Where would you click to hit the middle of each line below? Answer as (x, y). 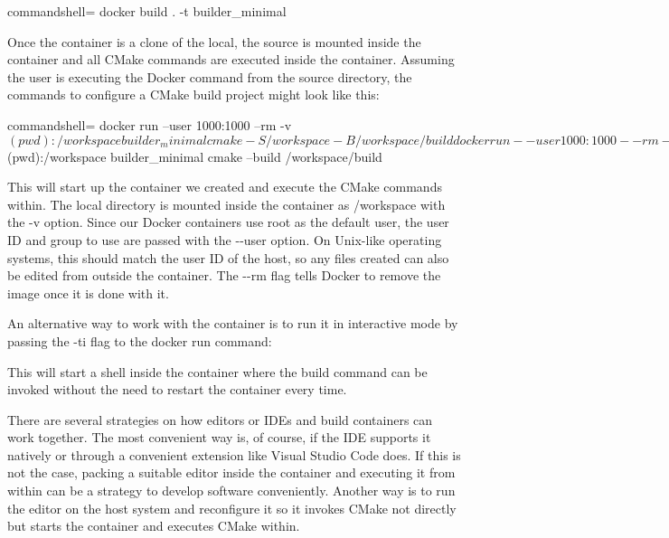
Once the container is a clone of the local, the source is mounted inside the (214, 41)
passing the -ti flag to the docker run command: (140, 340)
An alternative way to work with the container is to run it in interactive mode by (233, 323)
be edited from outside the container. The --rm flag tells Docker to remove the (224, 275)
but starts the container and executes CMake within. (154, 526)
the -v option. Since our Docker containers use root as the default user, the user (228, 222)
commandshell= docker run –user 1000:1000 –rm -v (150, 124)
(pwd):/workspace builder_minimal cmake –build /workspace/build (195, 156)
